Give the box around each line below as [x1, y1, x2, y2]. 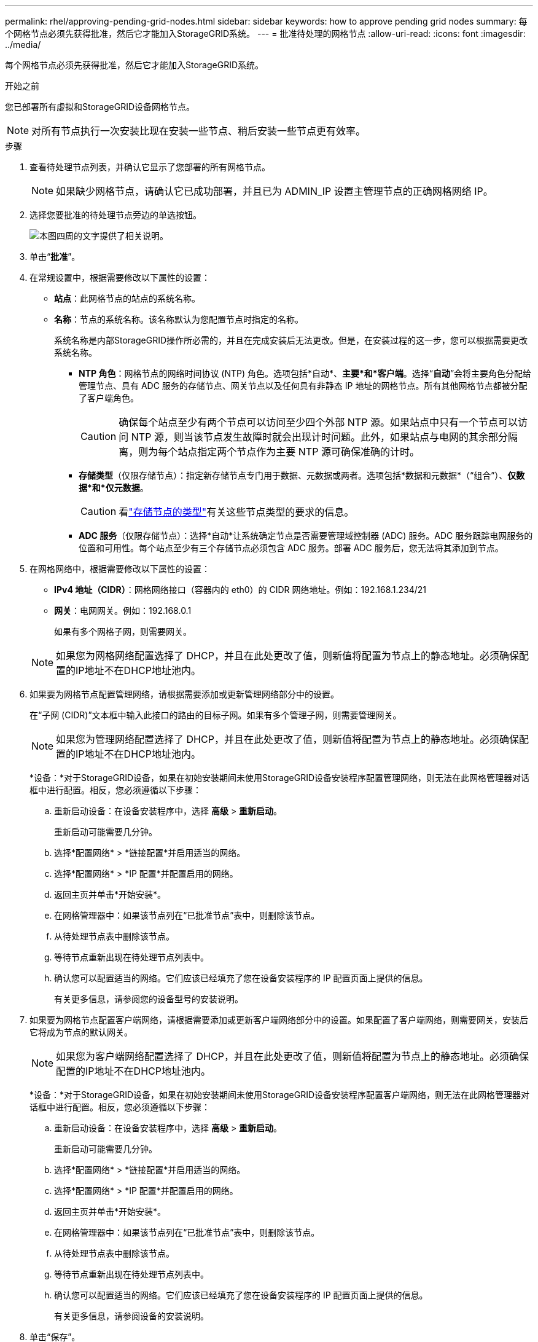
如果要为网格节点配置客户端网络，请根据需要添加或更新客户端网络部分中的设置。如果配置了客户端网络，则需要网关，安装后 [29, 1014, 528, 1025]
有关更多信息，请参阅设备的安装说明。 [54, 1311, 209, 1321]
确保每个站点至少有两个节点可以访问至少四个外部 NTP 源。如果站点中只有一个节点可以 [119, 416, 518, 428]
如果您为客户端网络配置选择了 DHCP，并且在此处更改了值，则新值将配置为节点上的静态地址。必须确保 [56, 1050, 529, 1062]
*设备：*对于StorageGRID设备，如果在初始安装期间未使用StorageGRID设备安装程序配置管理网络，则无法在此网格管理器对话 [29, 772, 530, 783]
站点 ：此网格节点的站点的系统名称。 [54, 293, 200, 304]
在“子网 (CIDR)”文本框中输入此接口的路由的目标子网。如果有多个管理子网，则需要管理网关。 [29, 710, 402, 720]
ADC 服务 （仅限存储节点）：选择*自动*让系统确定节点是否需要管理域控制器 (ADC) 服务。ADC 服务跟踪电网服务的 [79, 530, 533, 541]
